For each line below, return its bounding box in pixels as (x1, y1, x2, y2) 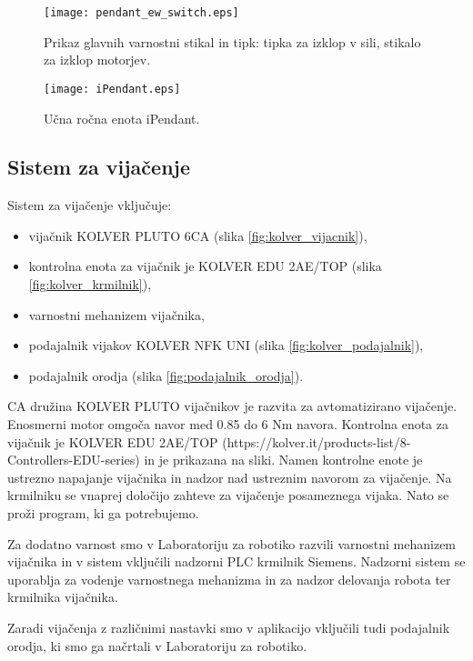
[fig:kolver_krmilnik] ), (28, 275, 152, 294)
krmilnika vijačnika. (7, 587, 118, 606)
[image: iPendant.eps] (44, 82, 181, 95)
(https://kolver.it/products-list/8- (222, 432, 411, 451)
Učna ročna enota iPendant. (44, 108, 200, 127)
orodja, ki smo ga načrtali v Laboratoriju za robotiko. (7, 636, 307, 655)
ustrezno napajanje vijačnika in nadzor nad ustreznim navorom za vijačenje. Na (7, 467, 452, 486)
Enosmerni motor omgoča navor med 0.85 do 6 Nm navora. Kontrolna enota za (7, 415, 449, 434)
